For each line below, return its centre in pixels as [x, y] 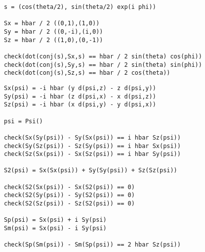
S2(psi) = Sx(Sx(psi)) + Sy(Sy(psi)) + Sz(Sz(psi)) [91, 171]
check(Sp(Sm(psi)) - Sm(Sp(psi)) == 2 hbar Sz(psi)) [92, 245]
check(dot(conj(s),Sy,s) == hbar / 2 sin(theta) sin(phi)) [103, 65]
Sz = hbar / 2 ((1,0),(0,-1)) [54, 40]
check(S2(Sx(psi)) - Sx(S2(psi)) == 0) [69, 187]
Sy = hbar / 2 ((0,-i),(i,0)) [54, 31]
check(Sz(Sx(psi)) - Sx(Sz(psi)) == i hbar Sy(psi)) [92, 154]
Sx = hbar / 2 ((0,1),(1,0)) [52, 24]
